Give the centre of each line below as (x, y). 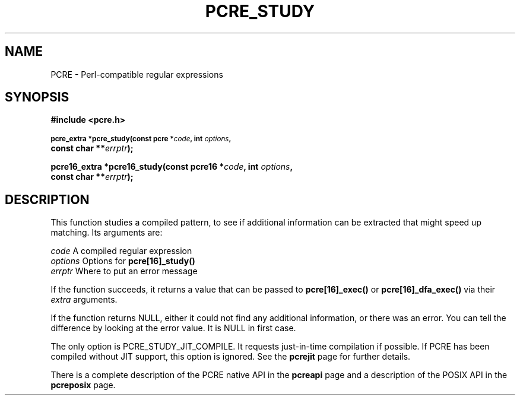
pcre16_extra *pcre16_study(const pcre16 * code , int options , (172, 167)
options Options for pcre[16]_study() (123, 261)
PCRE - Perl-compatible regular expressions (137, 74)
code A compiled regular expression (121, 251)
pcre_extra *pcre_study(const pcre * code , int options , (141, 139)
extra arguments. (84, 300)
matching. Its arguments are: (107, 233)
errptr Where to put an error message (124, 271)
